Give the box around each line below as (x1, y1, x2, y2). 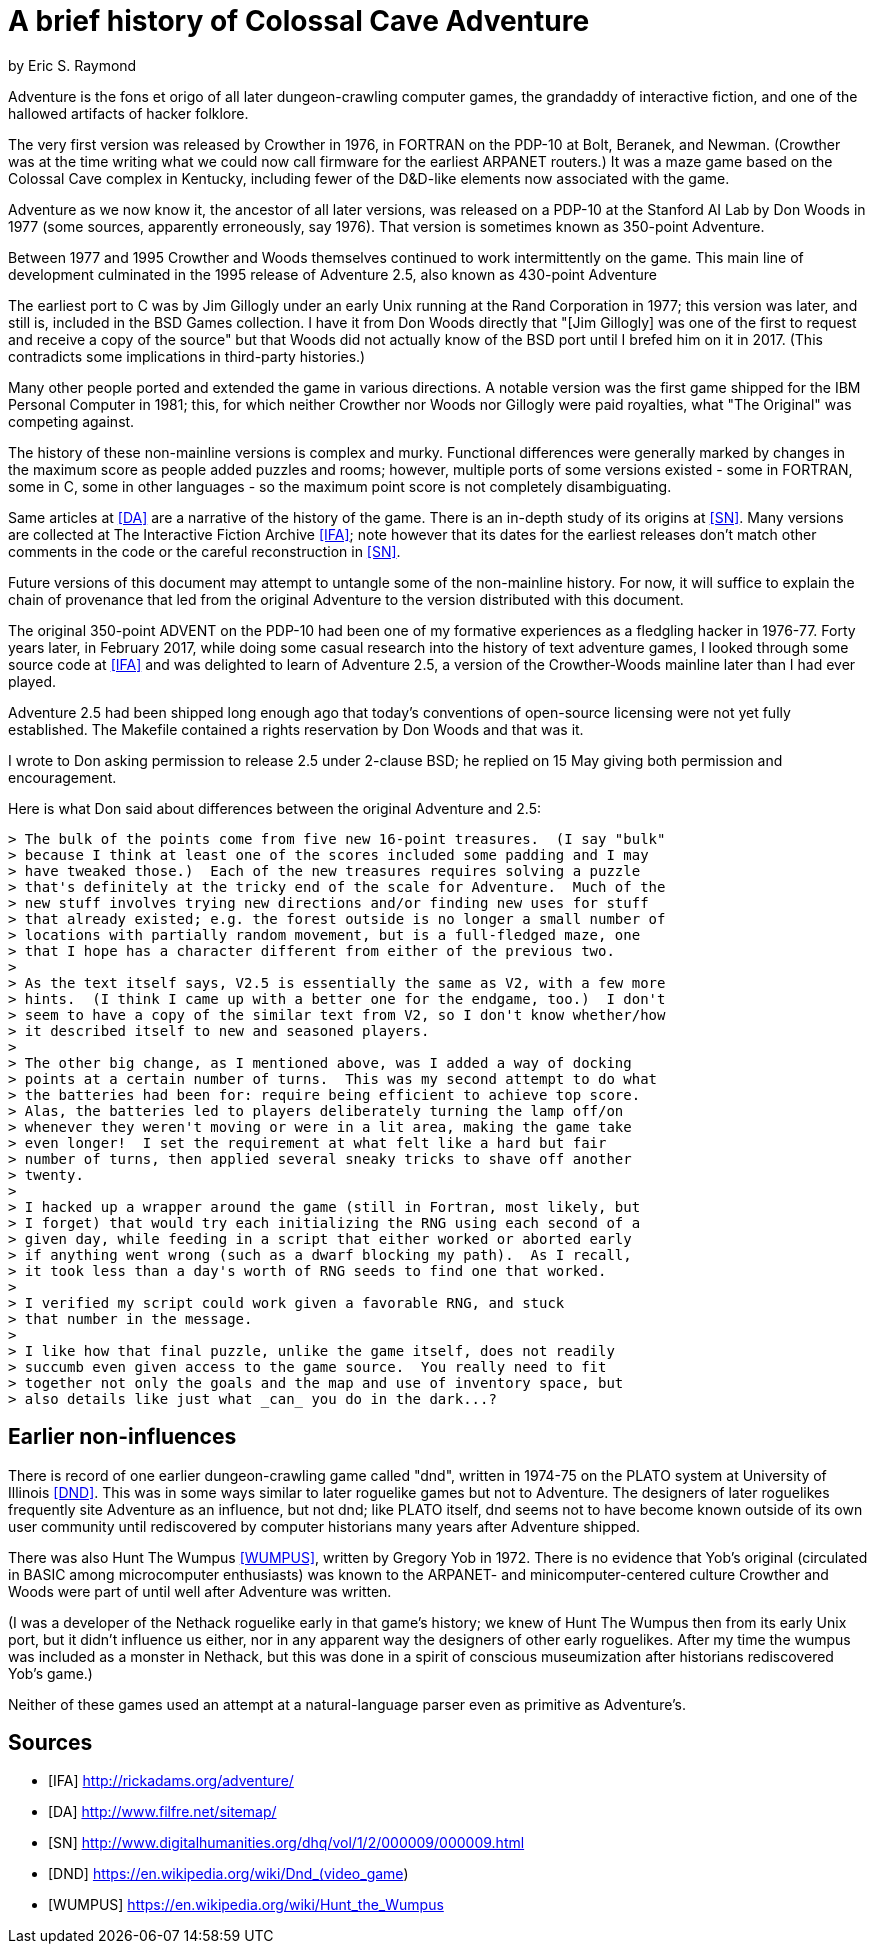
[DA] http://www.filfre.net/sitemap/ (48, 1803, 277, 1821)
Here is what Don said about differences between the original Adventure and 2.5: (8, 799, 542, 817)
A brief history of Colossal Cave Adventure (8, 4, 590, 38)
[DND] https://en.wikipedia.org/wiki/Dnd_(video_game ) (48, 1865, 409, 1883)
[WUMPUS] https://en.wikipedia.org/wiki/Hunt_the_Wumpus (48, 1896, 444, 1914)
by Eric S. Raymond (8, 56, 137, 74)
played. (8, 672, 56, 690)
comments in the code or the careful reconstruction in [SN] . (8, 542, 401, 560)
